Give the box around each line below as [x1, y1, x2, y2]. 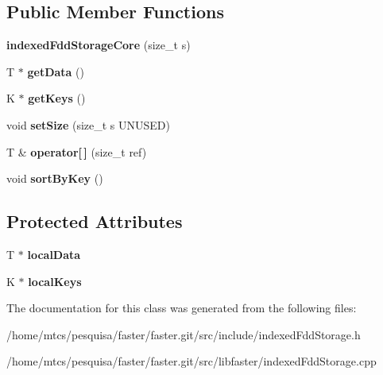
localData [27, 245, 81, 262]
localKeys [28, 273, 82, 289]
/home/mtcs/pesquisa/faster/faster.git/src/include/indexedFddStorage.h [6, 326, 361, 342]
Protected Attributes [6, 209, 183, 234]
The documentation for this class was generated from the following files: [6, 300, 357, 316]
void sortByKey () [6, 170, 103, 187]
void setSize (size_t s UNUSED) [6, 116, 170, 133]
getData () [27, 63, 84, 79]
